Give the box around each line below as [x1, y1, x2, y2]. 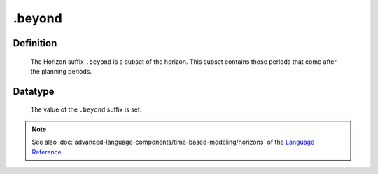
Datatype [13, 85, 55, 98]
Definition [13, 37, 57, 49]
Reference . [31, 147, 64, 156]
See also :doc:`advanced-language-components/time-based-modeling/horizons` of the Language [31, 138, 315, 147]
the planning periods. [30, 67, 92, 75]
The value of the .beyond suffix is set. [30, 105, 142, 114]
